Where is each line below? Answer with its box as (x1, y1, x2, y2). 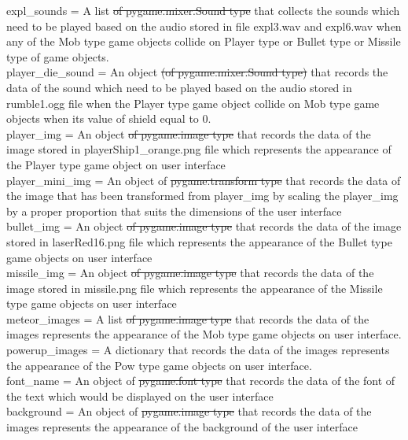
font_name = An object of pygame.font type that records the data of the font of (6, 372, 395, 389)
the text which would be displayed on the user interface (6, 387, 274, 404)
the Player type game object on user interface (6, 156, 226, 172)
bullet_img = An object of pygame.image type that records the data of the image (6, 218, 402, 235)
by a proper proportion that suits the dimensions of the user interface (6, 202, 342, 219)
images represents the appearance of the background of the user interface (6, 419, 358, 435)
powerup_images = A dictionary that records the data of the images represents (6, 342, 390, 358)
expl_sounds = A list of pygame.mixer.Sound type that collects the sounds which (6, 2, 400, 18)
